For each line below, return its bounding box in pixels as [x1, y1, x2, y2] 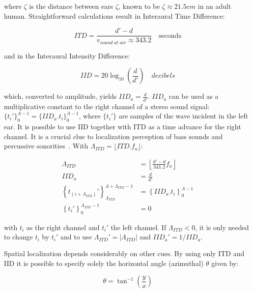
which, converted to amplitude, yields [4, 91, 117, 101]
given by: [211, 258, 239, 268]
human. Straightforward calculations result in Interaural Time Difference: [4, 10, 225, 21]
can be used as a [169, 91, 219, 101]
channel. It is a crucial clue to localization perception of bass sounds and [4, 131, 223, 141]
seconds [158, 32, 181, 39]
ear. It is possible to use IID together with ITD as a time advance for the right [4, 121, 241, 131]
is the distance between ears [29, 1, 113, 11]
